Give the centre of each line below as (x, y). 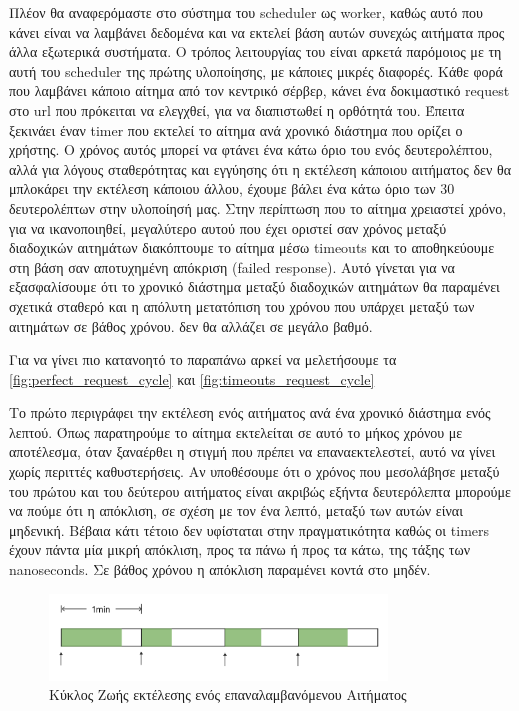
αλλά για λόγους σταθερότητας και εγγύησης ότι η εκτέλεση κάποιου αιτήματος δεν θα (260, 168)
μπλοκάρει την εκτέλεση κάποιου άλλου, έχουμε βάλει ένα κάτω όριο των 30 (232, 188)
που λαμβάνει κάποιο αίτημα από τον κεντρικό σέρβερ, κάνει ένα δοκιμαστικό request (259, 90)
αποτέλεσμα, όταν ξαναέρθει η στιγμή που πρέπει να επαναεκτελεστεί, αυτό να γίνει (252, 451)
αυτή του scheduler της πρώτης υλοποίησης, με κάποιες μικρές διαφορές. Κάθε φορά (256, 70)
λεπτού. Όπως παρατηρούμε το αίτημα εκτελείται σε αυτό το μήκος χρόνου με (236, 431)
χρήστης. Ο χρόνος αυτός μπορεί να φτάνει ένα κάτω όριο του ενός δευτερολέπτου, (251, 149)
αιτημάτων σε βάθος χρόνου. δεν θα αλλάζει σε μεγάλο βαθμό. (191, 325)
